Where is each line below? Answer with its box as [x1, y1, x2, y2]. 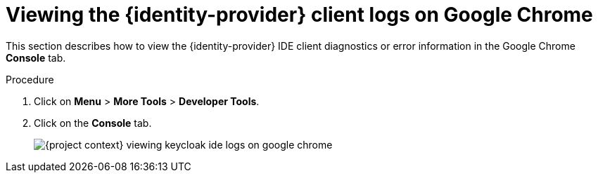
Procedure [6, 73, 54, 85]
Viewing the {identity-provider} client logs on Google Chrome [6, 3, 593, 27]
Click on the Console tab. [34, 116, 152, 129]
